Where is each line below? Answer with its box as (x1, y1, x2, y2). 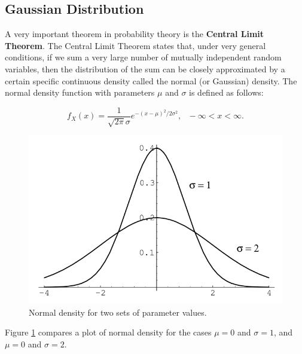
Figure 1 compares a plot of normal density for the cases (5, 326, 212, 338)
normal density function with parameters (5, 86, 155, 99)
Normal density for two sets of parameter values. (29, 306, 207, 318)
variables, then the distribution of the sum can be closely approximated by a (5, 62, 285, 75)
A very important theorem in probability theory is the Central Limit (5, 28, 264, 40)
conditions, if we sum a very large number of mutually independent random (5, 51, 282, 63)
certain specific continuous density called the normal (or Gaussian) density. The (5, 74, 297, 87)
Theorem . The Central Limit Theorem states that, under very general (5, 39, 266, 51)
